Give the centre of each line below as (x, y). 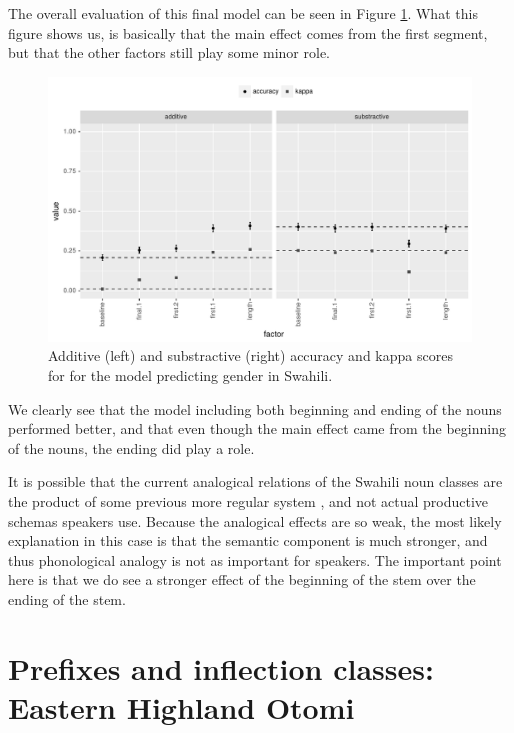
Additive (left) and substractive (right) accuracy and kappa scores (250, 355)
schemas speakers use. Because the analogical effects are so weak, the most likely (255, 520)
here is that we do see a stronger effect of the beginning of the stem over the (242, 579)
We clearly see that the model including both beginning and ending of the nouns (255, 408)
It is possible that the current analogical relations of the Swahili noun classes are (255, 481)
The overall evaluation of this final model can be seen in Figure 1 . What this (243, 13)
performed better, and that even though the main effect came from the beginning (257, 428)
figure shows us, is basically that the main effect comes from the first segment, (248, 32)
